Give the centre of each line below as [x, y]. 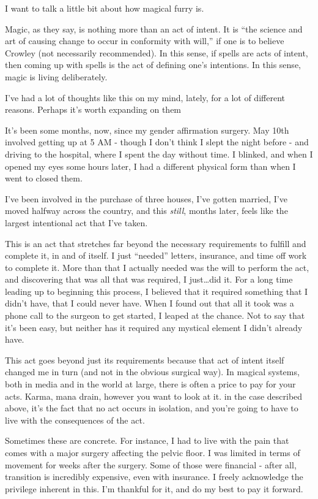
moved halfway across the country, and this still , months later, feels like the [146, 211]
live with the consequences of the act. [75, 420]
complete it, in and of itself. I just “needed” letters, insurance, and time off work [156, 255]
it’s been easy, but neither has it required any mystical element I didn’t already [154, 327]
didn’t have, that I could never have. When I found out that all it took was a [150, 303]
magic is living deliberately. [56, 76]
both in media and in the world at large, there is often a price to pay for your [150, 384]
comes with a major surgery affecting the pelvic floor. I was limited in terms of [153, 452]
